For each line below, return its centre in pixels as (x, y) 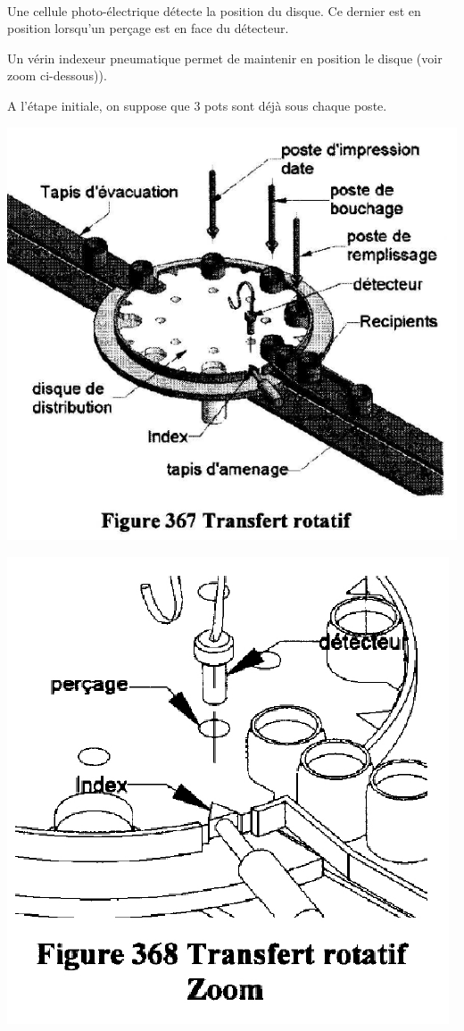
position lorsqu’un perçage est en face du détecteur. (148, 28)
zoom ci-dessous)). (57, 75)
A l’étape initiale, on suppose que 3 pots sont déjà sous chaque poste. (197, 105)
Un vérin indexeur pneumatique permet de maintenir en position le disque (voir (225, 58)
